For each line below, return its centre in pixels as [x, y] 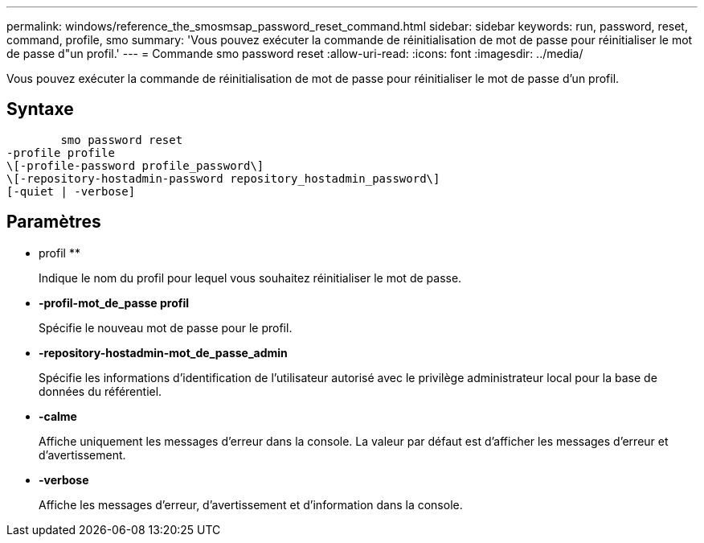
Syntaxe [40, 109]
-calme [58, 416]
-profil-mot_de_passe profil [114, 302]
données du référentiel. [100, 391]
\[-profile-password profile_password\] [135, 165]
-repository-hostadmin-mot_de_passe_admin [163, 352]
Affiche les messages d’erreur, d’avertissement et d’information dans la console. [251, 504]
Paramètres [54, 222]
